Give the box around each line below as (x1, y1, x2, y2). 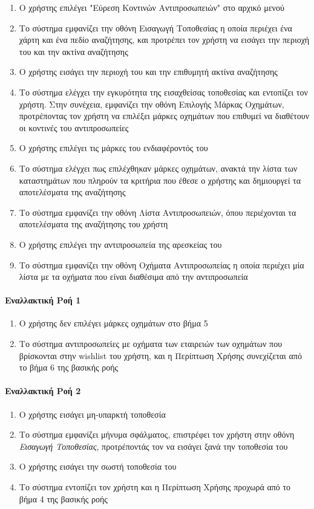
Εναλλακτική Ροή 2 (5, 384, 81, 397)
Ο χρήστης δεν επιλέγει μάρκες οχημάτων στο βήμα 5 (19, 317, 208, 329)
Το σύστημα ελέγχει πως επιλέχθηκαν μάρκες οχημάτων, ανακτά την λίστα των (19, 161, 298, 174)
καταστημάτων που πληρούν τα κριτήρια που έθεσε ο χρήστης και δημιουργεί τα (19, 173, 301, 186)
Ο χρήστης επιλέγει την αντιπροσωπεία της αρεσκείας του (19, 238, 222, 250)
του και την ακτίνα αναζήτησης (19, 45, 128, 57)
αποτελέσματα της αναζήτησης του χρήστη (19, 218, 168, 230)
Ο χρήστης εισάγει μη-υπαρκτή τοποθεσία (19, 407, 166, 420)
